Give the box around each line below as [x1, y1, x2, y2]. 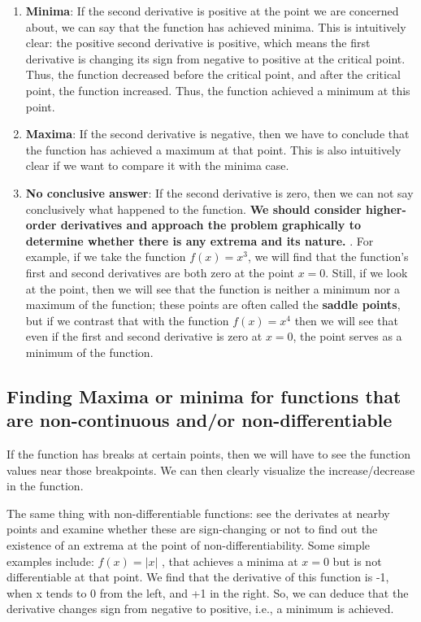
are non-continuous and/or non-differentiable [7, 407, 393, 433]
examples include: [7, 552, 94, 569]
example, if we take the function [25, 248, 186, 265]
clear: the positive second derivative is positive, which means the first [25, 34, 371, 51]
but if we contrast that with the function [25, 311, 229, 328]
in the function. [7, 477, 84, 494]
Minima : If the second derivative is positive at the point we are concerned [25, 2, 399, 19]
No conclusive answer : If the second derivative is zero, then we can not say [25, 184, 414, 201]
